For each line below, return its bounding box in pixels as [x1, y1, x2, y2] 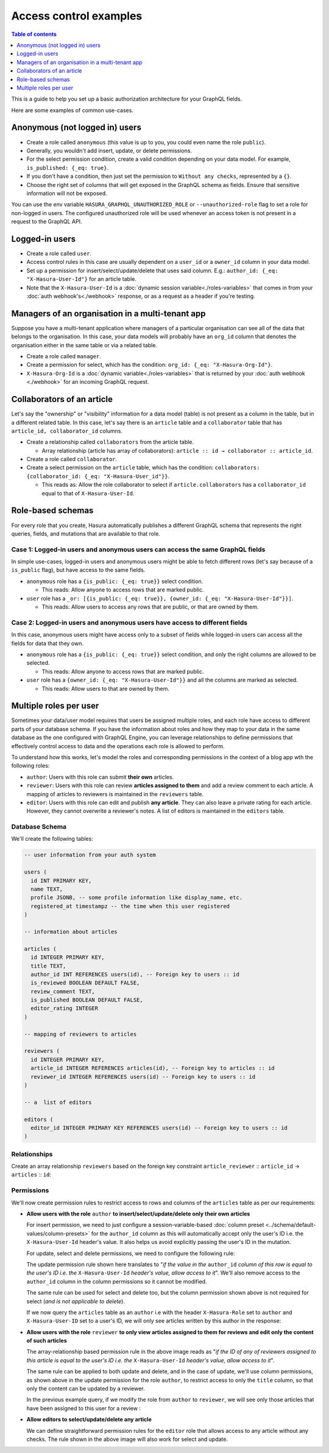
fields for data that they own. [11, 640, 83, 647]
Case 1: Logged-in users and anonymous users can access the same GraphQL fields [11, 545, 266, 554]
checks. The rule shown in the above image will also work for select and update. [26, 1435, 228, 1443]
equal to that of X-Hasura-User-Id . [41, 489, 135, 497]
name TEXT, [30, 886, 63, 893]
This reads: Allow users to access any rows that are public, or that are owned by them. [41, 603, 259, 610]
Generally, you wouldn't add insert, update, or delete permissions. [26, 147, 192, 154]
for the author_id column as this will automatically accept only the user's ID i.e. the [91, 1229, 304, 1237]
